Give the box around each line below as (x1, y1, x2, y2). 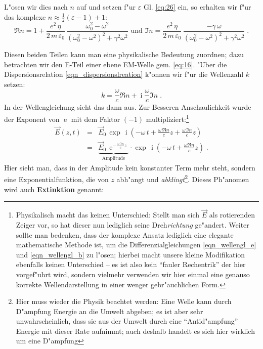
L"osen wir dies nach (4, 2, 68, 12)
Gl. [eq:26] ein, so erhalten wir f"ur (143, 2, 251, 12)
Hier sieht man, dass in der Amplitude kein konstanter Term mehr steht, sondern (4, 162, 255, 172)
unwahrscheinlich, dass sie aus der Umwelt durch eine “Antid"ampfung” (16, 316, 238, 326)
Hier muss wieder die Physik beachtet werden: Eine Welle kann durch (16, 296, 232, 307)
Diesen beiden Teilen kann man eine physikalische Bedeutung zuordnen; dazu (4, 49, 244, 60)
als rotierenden (209, 209, 255, 220)
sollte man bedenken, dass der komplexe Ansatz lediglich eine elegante (16, 229, 234, 240)
